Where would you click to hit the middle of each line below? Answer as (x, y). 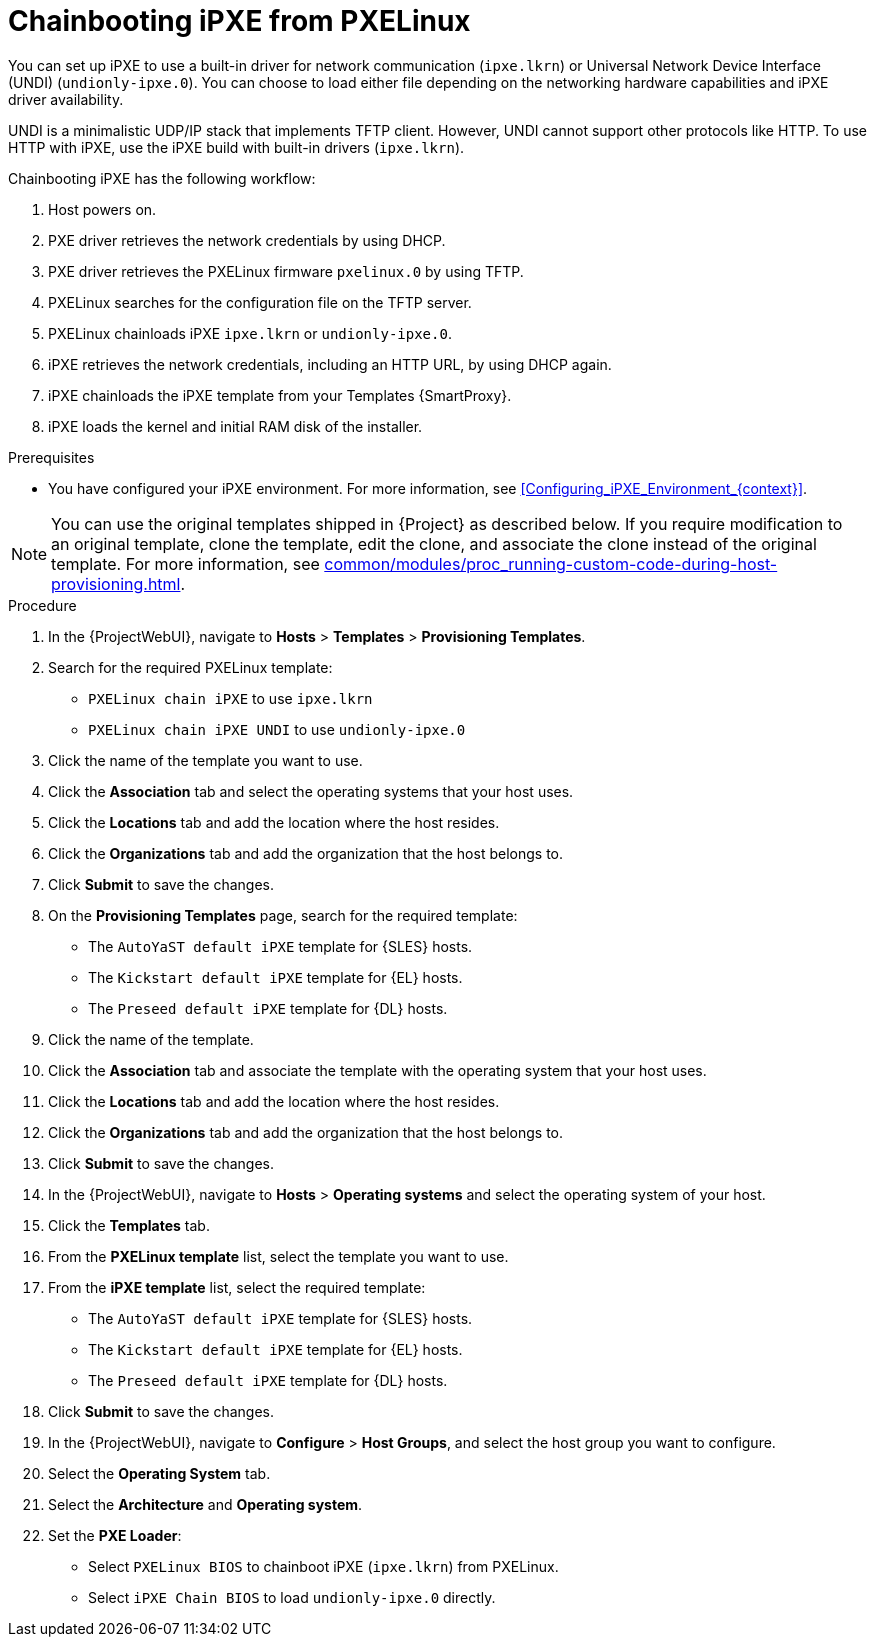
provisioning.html (116, 583)
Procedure (42, 605)
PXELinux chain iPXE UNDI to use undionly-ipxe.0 (277, 729)
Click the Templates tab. (129, 1225)
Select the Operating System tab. (159, 1473)
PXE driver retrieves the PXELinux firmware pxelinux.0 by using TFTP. (286, 271)
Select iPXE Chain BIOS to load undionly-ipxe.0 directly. (292, 1597)
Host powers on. (102, 209)
